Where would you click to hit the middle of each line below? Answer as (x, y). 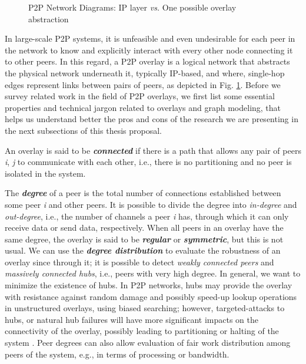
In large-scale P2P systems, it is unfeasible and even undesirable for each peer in (150, 38)
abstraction (49, 18)
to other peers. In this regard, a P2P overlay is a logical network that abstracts (147, 61)
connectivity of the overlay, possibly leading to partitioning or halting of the (142, 331)
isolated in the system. (45, 173)
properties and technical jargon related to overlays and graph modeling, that (143, 107)
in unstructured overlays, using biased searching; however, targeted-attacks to (145, 308)
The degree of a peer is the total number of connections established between (143, 193)
